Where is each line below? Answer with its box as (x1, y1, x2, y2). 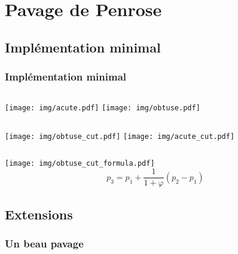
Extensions (5, 205, 73, 223)
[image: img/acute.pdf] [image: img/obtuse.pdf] (5, 104, 200, 113)
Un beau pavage (5, 236, 84, 251)
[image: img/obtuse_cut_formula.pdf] (5, 159, 155, 168)
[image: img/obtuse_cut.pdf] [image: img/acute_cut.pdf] (5, 132, 235, 141)
